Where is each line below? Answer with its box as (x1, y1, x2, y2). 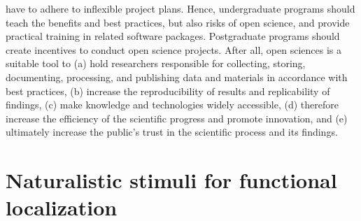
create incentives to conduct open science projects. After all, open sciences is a (6, 42, 342, 57)
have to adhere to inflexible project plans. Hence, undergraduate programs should (6, 1, 355, 15)
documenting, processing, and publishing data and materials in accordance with (6, 69, 348, 84)
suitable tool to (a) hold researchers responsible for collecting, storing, (6, 56, 306, 71)
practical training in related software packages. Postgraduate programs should (6, 29, 340, 43)
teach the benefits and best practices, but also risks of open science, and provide (6, 15, 350, 29)
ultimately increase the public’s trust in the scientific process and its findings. (6, 124, 338, 139)
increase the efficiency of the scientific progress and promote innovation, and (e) (6, 110, 348, 125)
